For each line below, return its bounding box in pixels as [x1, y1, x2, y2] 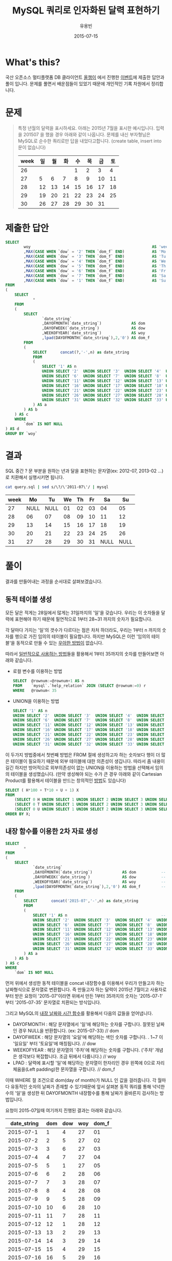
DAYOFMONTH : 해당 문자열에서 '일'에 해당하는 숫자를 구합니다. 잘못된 [12, 1021, 155, 1027]
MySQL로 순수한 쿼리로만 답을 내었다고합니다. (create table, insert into [17, 137, 162, 144]
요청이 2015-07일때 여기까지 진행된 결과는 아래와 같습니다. [5, 1107, 123, 1114]
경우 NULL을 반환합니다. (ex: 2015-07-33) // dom [18, 1027, 119, 1034]
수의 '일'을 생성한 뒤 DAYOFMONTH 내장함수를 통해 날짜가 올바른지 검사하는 [5, 1090, 159, 1096]
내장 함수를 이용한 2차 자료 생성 [5, 827, 98, 836]
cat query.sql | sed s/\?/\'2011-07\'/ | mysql [5, 485, 109, 490]
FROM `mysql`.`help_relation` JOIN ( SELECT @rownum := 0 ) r [12, 683, 146, 688]
